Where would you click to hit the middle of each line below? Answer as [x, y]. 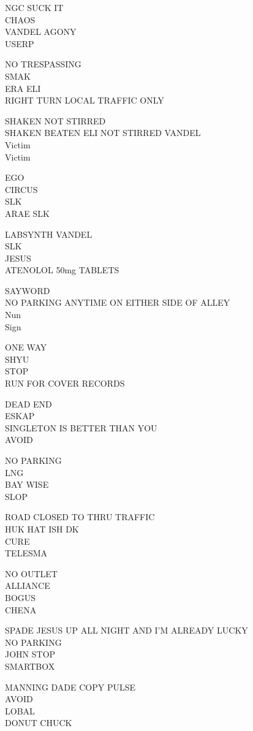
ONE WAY [26, 347]
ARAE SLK [27, 213]
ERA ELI [23, 88]
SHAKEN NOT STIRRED [55, 120]
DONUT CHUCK [39, 723]
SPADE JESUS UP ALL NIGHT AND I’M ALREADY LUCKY [126, 630]
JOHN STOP [30, 654]
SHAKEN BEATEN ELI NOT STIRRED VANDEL [103, 133]
